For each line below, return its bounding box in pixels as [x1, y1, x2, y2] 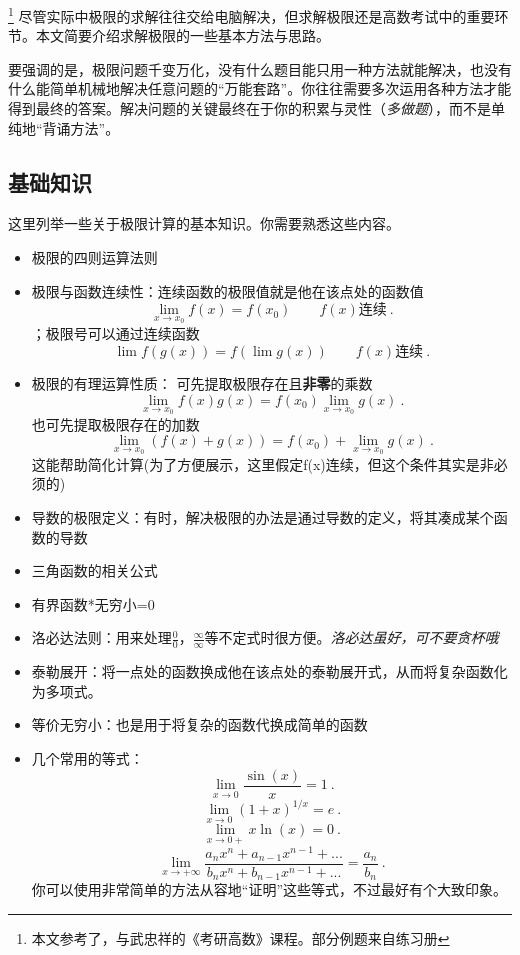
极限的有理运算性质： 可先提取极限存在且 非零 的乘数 [31, 373, 373, 394]
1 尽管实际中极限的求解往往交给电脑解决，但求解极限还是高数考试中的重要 [8, 3, 495, 26]
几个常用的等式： [31, 748, 144, 769]
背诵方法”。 [42, 117, 120, 138]
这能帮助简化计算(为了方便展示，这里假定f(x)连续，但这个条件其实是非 [31, 453, 494, 474]
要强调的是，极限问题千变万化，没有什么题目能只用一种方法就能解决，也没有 [8, 58, 512, 79]
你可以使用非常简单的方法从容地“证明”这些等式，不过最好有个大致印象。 [31, 879, 508, 900]
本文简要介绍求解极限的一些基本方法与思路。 [35, 25, 330, 46]
